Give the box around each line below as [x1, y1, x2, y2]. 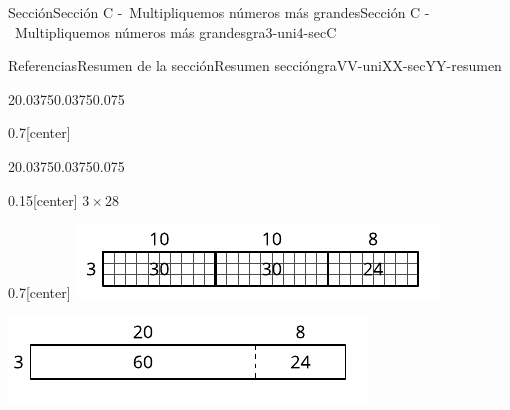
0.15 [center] [8, 189, 78, 210]
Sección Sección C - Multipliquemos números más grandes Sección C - [8, 2, 430, 22]
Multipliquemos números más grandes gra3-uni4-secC [14, 21, 337, 42]
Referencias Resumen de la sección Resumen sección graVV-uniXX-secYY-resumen [8, 55, 502, 76]
